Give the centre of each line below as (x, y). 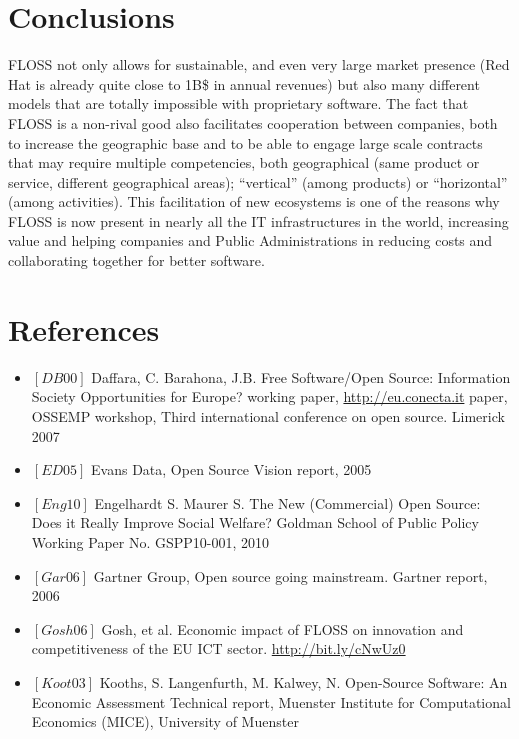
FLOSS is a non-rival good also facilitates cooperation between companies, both (253, 122)
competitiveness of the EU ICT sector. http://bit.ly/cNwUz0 (218, 648)
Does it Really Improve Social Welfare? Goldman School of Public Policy (255, 522)
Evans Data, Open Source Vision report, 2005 (231, 469)
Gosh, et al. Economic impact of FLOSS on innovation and (282, 628)
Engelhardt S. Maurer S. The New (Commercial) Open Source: (287, 502)
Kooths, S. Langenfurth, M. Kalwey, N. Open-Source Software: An (303, 681)
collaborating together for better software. (136, 260)
